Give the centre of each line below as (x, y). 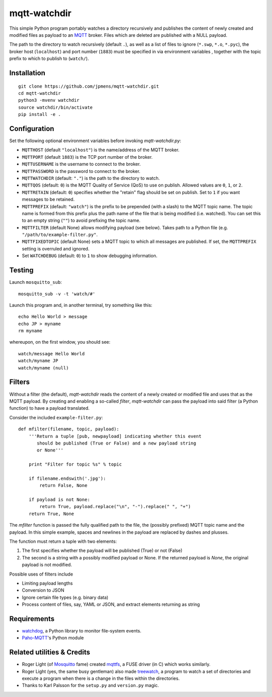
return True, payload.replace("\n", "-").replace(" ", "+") (115, 507)
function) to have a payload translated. (50, 408)
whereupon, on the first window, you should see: (60, 342)
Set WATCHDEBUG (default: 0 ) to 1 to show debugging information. (90, 256)
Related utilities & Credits (50, 652)
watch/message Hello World (52, 354)
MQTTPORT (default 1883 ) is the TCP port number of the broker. (87, 157)
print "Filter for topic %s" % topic (75, 464)
